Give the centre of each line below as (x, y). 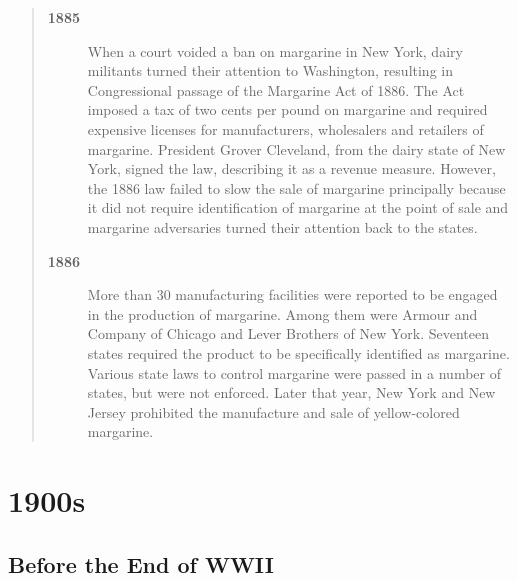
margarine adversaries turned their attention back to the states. (282, 226)
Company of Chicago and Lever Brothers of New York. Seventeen (288, 333)
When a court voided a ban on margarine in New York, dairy (275, 50)
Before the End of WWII (141, 563)
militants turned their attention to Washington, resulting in (270, 70)
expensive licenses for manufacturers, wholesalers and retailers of (285, 128)
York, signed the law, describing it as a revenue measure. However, (291, 168)
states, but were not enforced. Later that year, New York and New (291, 392)
